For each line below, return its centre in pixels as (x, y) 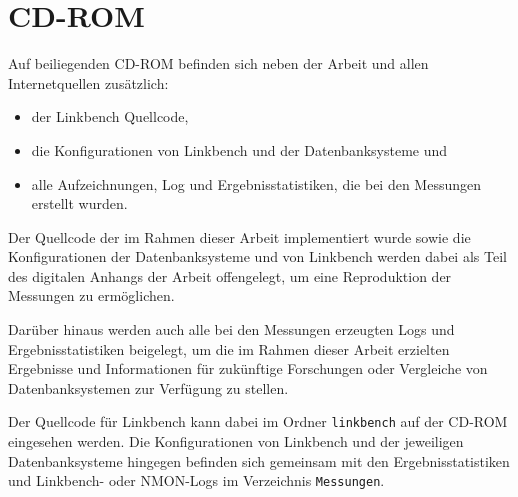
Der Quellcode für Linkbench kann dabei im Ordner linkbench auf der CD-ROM (258, 421)
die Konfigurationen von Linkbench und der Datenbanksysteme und (239, 149)
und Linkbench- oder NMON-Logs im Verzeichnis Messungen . (196, 480)
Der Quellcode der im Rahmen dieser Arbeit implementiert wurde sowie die (239, 236)
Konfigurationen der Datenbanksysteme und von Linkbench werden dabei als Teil (257, 256)
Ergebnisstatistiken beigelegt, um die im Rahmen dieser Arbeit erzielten (229, 348)
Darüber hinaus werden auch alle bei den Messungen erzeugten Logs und (231, 329)
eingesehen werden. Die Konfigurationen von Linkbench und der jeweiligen (236, 441)
